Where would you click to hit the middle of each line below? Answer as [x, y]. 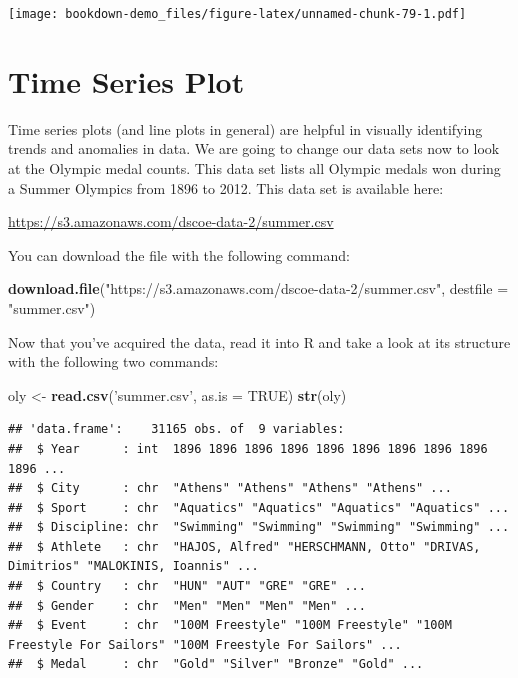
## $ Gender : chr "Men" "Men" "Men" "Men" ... [187, 605]
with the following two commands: [113, 361]
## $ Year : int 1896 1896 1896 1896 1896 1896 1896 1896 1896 [248, 448]
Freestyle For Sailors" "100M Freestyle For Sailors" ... [205, 644]
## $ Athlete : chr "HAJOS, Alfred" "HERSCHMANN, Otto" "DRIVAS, [244, 546]
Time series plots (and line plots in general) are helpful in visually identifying [245, 128]
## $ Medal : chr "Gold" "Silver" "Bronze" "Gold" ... [216, 664]
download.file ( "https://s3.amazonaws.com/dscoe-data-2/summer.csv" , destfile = [258, 288]
